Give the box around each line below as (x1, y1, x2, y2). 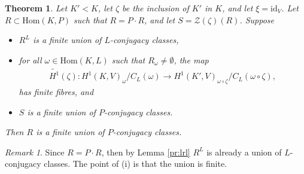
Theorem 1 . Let (5, 2, 68, 14)
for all (19, 53, 42, 66)
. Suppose (239, 13, 274, 26)
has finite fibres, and (19, 85, 94, 97)
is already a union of (206, 145, 282, 158)
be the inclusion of (122, 2, 189, 14)
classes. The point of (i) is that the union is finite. (44, 157, 227, 170)
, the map (174, 53, 209, 66)
